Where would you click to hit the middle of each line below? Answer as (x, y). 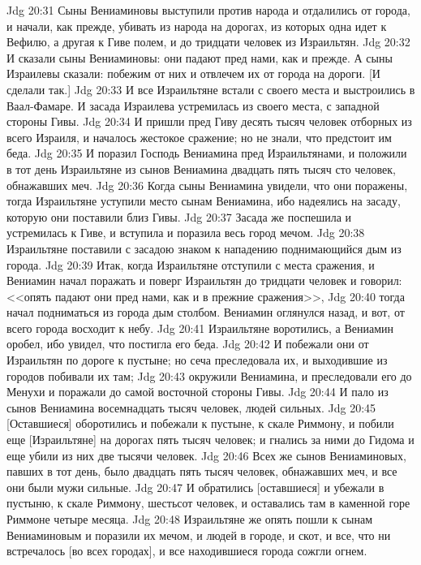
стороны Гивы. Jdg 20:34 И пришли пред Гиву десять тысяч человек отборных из (209, 121)
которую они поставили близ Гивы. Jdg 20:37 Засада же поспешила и (179, 216)
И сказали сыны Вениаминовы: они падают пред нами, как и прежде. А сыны (200, 57)
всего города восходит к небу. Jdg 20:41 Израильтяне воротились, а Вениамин (200, 328)
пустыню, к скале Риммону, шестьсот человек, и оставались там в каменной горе (208, 503)
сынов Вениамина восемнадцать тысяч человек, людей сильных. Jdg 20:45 (191, 407)
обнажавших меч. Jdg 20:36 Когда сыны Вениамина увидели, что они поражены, (207, 185)
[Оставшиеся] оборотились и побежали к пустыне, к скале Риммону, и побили (200, 423)
